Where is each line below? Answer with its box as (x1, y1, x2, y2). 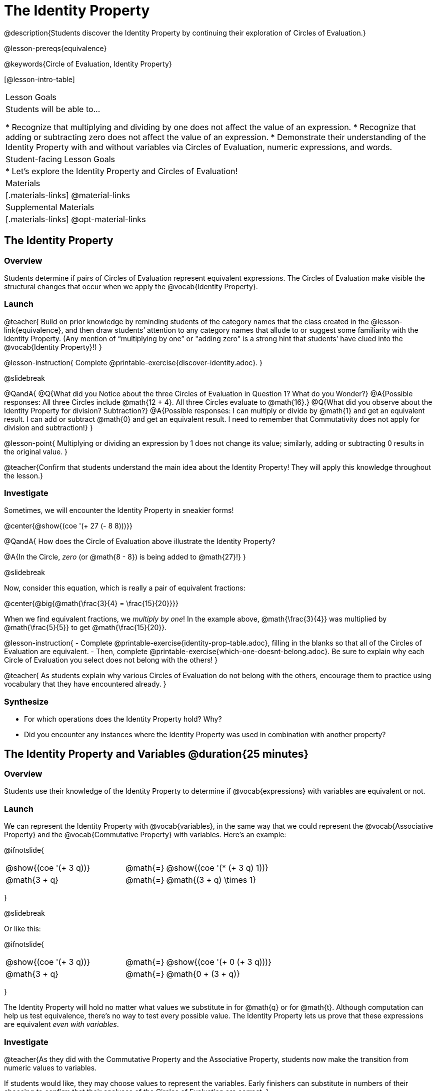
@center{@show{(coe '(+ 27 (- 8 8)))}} (4, 521, 132, 530)
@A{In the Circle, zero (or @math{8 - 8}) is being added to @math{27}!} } (4, 553, 246, 562)
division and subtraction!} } (4, 423, 93, 432)
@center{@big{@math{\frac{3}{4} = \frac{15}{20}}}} (4, 599, 178, 608)
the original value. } (4, 447, 68, 456)
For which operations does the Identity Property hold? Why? (24, 715, 222, 724)
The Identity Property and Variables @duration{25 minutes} (4, 747, 309, 760)
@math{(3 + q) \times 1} (166, 875, 256, 885)
